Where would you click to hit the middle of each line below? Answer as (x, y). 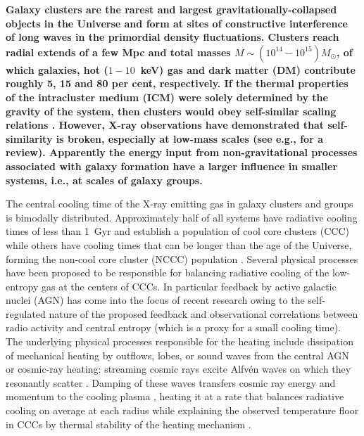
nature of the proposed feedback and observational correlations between (203, 313)
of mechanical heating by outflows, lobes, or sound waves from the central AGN (177, 355)
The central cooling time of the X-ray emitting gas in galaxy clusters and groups (180, 204)
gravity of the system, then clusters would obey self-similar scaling (171, 111)
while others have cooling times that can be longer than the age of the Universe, (179, 244)
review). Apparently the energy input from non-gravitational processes (182, 152)
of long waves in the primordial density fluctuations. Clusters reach (172, 37)
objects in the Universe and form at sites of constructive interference (177, 23)
